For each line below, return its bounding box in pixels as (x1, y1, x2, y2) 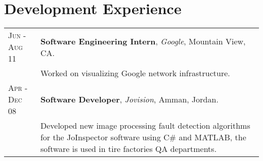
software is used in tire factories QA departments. (40, 143, 217, 155)
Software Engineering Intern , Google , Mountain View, (40, 35, 246, 47)
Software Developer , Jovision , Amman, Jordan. (40, 93, 218, 105)
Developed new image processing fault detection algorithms (40, 120, 250, 132)
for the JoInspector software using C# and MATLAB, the (40, 131, 246, 143)
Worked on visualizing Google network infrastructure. (40, 67, 230, 79)
